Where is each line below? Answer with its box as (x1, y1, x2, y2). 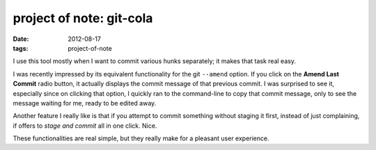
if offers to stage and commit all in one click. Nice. (13, 122, 157, 130)
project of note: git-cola (13, 10, 153, 26)
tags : (13, 44, 29, 52)
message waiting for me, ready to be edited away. (13, 99, 157, 107)
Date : (13, 35, 29, 43)
